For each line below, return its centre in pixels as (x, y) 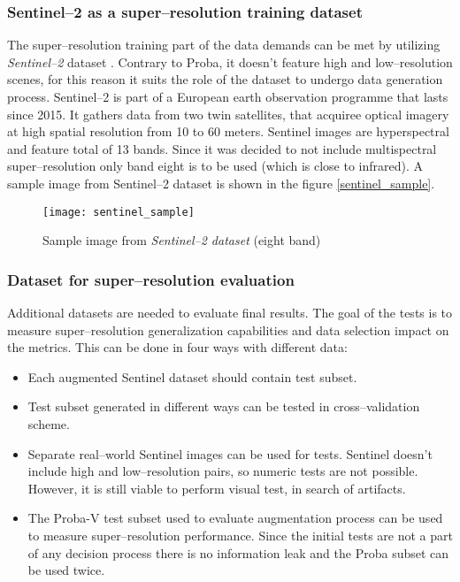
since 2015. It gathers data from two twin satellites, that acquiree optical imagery (228, 114)
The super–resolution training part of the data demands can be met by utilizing (224, 45)
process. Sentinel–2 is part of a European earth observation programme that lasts (228, 96)
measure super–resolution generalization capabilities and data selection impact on (228, 329)
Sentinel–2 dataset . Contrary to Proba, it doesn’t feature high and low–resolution (230, 61)
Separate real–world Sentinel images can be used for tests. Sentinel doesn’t (230, 453)
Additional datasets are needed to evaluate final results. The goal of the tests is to (230, 313)
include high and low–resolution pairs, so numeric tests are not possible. (223, 471)
